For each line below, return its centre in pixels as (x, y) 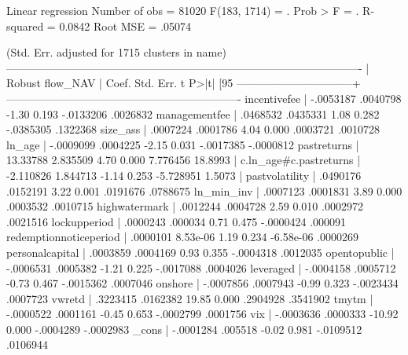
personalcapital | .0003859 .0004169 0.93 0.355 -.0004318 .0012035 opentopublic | (200, 252)
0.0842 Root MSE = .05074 (125, 26)
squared (25, 26)
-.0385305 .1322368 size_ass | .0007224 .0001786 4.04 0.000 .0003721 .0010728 (193, 129)
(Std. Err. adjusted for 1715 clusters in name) (116, 52)
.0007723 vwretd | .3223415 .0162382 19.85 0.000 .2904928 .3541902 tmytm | (190, 298)
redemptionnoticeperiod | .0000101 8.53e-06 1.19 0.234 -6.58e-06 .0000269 (183, 237)
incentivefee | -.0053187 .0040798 (323, 98)
